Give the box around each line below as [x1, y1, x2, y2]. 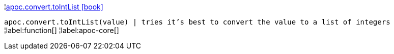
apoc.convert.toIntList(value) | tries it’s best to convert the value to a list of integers [4, 18, 390, 26]
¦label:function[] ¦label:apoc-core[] [4, 26, 119, 34]
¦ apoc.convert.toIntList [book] [4, 2, 103, 11]
